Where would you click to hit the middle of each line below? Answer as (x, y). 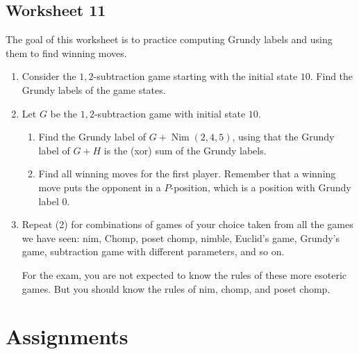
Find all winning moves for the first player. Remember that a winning (187, 174)
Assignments (67, 336)
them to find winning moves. (66, 53)
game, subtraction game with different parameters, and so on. (153, 251)
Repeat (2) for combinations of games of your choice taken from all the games (187, 224)
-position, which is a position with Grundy (261, 187)
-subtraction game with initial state (170, 113)
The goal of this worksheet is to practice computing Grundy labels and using (169, 39)
